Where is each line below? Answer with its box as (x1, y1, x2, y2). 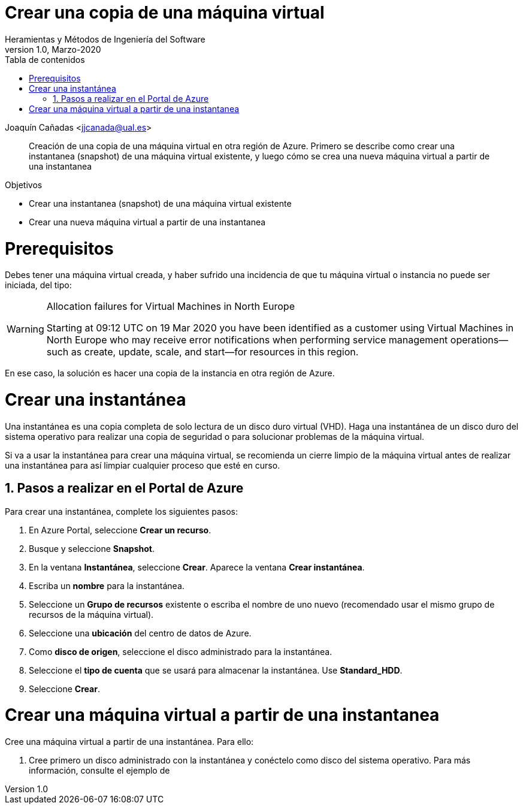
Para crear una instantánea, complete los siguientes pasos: (5, 506, 238, 517)
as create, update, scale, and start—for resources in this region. (71, 346, 359, 358)
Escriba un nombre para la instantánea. (29, 580, 185, 591)
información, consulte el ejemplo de (29, 765, 170, 776)
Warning (7, 323, 44, 336)
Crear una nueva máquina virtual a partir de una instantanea (29, 216, 266, 227)
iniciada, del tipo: (5, 280, 72, 291)
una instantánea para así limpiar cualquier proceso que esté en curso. (5, 460, 280, 470)
